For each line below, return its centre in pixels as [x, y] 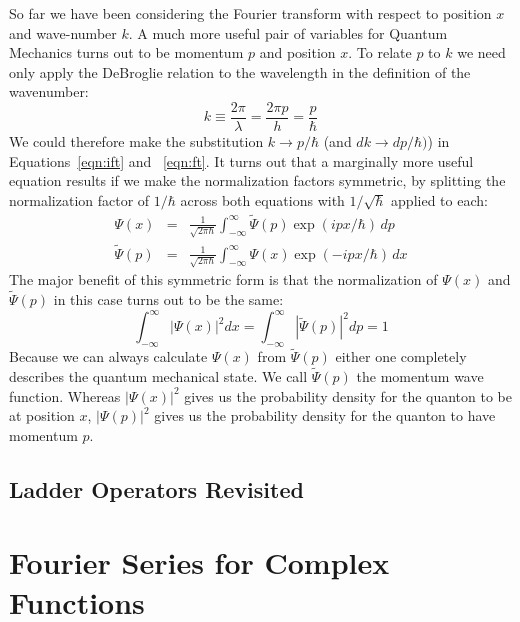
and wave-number [63, 32]
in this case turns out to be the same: [168, 299]
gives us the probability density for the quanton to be [348, 395]
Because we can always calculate [108, 356]
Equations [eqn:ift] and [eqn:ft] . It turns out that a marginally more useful [241, 160]
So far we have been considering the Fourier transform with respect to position [250, 13]
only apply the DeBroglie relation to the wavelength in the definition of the [240, 71]
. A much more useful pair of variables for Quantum [288, 32]
